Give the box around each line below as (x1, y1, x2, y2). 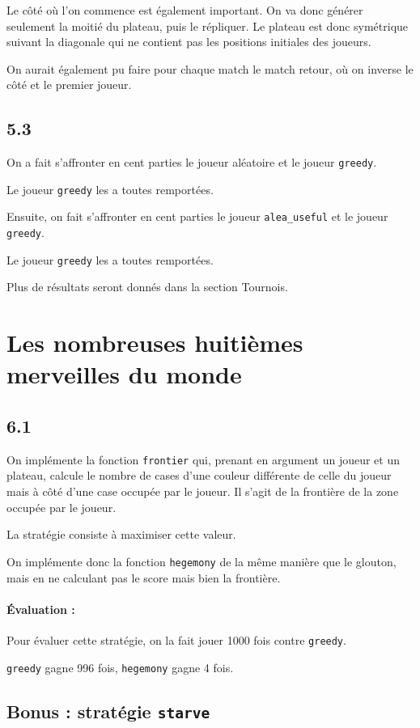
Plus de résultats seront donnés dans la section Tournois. (6, 278, 288, 295)
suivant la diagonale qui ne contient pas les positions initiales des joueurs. (6, 33, 371, 50)
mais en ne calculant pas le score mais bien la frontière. (6, 569, 281, 586)
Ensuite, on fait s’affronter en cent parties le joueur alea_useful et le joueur (6, 208, 388, 225)
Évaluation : (6, 600, 75, 617)
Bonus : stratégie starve (6, 698, 210, 723)
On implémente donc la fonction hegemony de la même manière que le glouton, (6, 552, 397, 569)
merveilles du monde (6, 358, 242, 391)
